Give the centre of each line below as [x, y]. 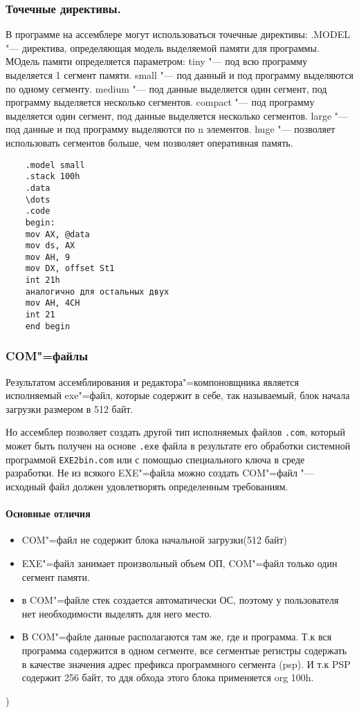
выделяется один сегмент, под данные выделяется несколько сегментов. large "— [177, 115]
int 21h [43, 280]
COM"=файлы [47, 356]
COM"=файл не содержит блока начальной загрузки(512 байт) [155, 540]
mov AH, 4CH [53, 303]
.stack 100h [53, 177]
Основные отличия [48, 513]
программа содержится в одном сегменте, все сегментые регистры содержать [184, 650]
